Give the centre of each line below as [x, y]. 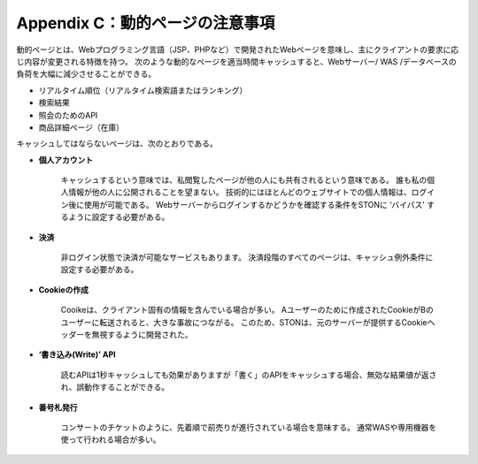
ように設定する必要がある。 [119, 217]
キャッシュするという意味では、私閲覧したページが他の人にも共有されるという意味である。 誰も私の [244, 180]
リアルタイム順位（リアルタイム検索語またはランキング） [143, 90]
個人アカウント [66, 160]
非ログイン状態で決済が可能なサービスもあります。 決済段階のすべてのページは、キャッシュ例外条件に [247, 257]
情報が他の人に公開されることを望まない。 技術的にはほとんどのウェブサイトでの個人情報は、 [239, 192]
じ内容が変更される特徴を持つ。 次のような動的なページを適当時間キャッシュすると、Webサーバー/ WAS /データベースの [237, 61]
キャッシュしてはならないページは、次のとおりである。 [117, 144]
